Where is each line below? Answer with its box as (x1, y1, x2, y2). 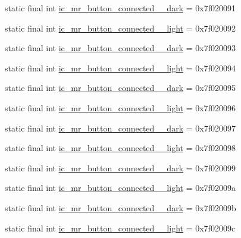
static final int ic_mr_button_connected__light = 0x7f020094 (5, 61, 236, 74)
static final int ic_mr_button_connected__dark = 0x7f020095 (5, 82, 236, 94)
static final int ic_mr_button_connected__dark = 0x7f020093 (5, 42, 236, 54)
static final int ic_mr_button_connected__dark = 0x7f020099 (5, 161, 236, 174)
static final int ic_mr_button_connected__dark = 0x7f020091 (5, 2, 236, 14)
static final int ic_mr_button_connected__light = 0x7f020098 (5, 142, 236, 154)
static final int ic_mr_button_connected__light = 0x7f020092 (5, 21, 236, 34)
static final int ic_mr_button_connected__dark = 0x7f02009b (5, 201, 236, 214)
